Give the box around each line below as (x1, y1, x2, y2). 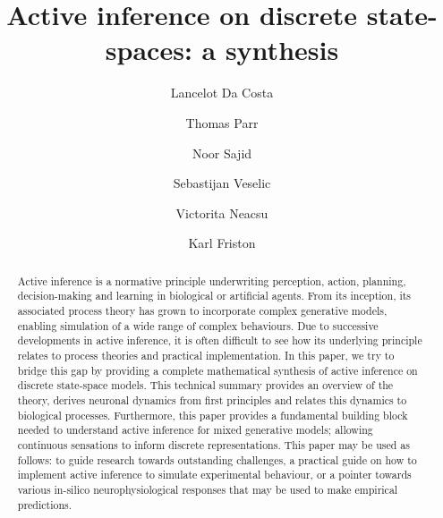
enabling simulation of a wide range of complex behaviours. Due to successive (17, 318, 379, 333)
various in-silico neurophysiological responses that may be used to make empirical (17, 481, 398, 497)
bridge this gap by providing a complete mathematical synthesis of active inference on (17, 362, 418, 378)
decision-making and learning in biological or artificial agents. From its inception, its (17, 288, 412, 303)
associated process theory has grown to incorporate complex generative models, (17, 302, 388, 318)
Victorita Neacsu (175, 203, 268, 222)
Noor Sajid (192, 143, 252, 162)
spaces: (105, 31, 192, 68)
